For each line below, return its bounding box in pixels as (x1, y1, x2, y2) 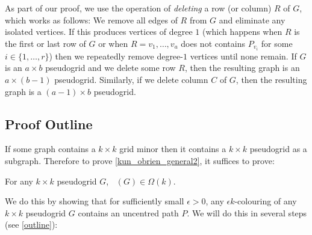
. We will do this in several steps (187, 206, 307, 219)
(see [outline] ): (5, 218, 58, 231)
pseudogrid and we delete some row (45, 61, 176, 74)
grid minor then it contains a (119, 142, 226, 155)
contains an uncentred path (78, 206, 179, 219)
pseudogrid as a (249, 142, 307, 155)
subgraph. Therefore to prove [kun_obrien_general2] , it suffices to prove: (5, 154, 275, 167)
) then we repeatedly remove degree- (49, 49, 183, 62)
